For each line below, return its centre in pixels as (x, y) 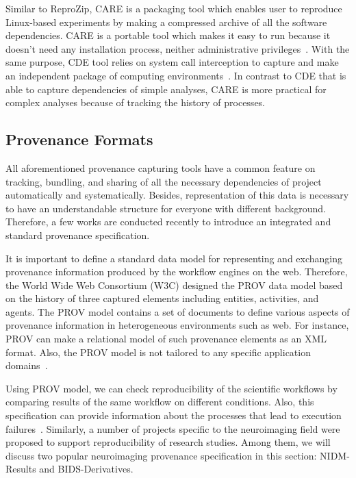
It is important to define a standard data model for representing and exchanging (174, 258)
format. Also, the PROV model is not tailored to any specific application (158, 352)
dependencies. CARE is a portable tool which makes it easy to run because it (168, 35)
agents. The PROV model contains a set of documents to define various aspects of (178, 311)
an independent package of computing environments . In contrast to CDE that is (176, 75)
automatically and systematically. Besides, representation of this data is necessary (177, 195)
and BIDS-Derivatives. (86, 469)
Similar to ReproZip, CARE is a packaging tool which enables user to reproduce (174, 8)
